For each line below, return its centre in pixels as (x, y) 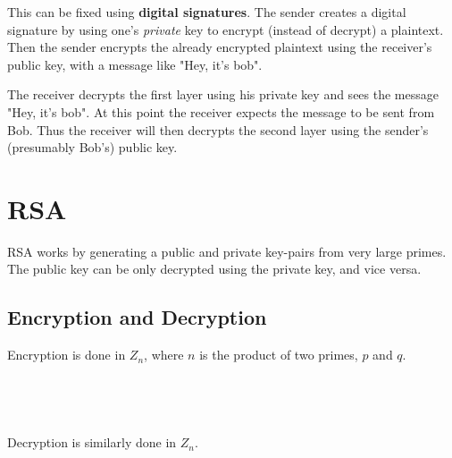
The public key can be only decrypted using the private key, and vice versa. (214, 269)
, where (164, 355)
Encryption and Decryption (137, 317)
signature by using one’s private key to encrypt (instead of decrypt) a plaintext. (226, 29)
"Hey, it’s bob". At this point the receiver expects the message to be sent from (221, 111)
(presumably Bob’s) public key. (92, 147)
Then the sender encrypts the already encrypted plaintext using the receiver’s (220, 47)
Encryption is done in (67, 355)
